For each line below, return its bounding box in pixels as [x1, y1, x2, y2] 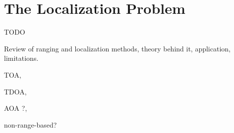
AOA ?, [4, 103, 27, 113]
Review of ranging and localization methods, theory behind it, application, [4, 43, 231, 53]
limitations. [4, 53, 39, 63]
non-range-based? [4, 119, 57, 130]
